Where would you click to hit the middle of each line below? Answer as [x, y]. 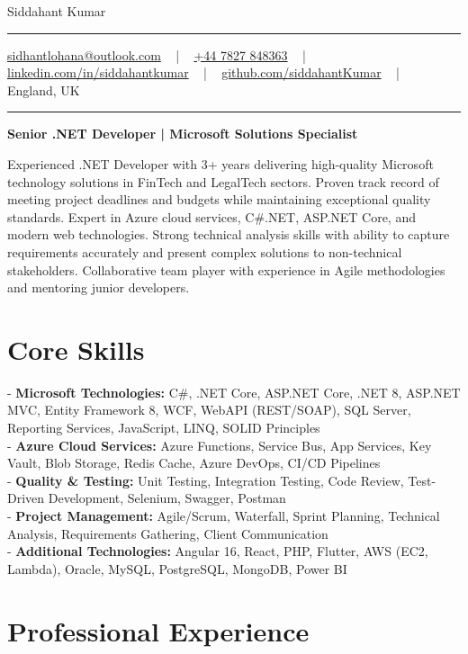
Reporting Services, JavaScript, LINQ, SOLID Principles [164, 428]
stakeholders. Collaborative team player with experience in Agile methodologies [226, 269]
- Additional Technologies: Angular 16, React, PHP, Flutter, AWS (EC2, [218, 551]
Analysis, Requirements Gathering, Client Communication [168, 533]
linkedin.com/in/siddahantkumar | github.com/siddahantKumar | [203, 72]
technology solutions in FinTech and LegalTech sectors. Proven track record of [223, 181]
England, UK [44, 90]
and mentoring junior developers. [99, 287]
